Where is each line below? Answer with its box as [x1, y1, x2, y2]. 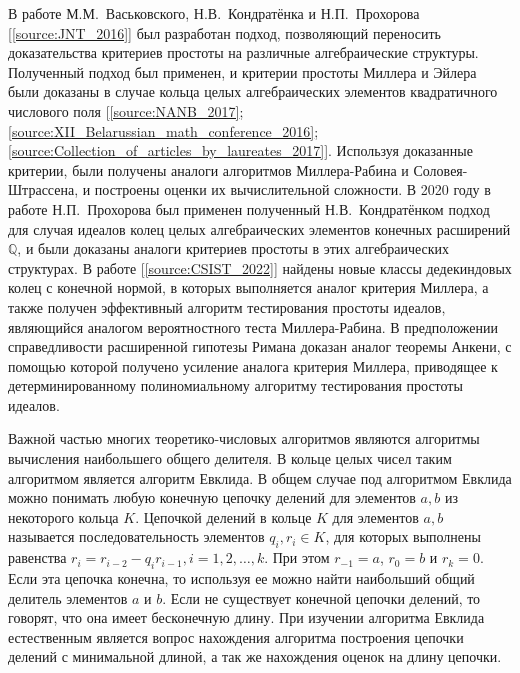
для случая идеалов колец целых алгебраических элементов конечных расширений [8, 218, 511, 239]
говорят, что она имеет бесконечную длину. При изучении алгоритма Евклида [8, 607, 485, 628]
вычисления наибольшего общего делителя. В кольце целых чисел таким [8, 448, 452, 469]
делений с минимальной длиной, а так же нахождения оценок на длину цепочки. [8, 646, 502, 667]
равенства [8, 547, 67, 568]
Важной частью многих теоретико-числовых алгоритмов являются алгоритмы [8, 428, 480, 449]
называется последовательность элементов [8, 526, 265, 547]
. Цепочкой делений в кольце [135, 506, 312, 527]
